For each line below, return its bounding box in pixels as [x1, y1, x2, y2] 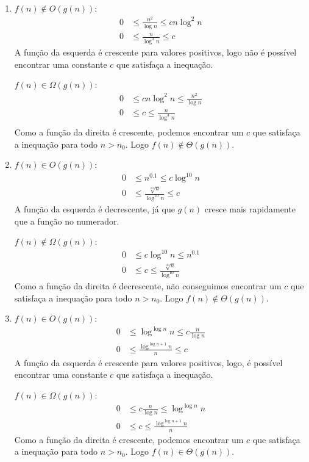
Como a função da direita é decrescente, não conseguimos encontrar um [14, 279, 282, 292]
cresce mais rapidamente [204, 203, 296, 215]
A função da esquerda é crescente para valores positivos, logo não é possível [14, 45, 297, 58]
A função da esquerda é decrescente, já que [14, 203, 175, 215]
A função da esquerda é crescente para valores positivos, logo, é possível [14, 356, 283, 369]
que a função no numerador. [14, 214, 119, 227]
